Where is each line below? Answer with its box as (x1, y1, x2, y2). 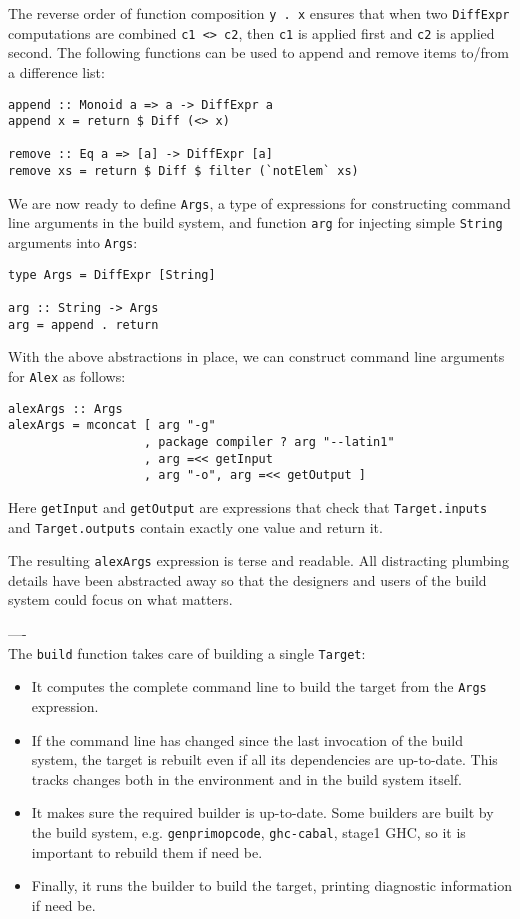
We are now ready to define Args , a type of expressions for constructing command (8, 192, 511, 213)
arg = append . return (8, 317, 159, 332)
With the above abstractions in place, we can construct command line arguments (8, 346, 505, 367)
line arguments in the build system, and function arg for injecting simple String (8, 212, 503, 233)
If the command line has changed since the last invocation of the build (31, 729, 463, 750)
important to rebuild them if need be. (31, 841, 263, 862)
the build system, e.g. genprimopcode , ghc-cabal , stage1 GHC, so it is (31, 821, 466, 842)
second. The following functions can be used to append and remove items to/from (8, 42, 509, 63)
